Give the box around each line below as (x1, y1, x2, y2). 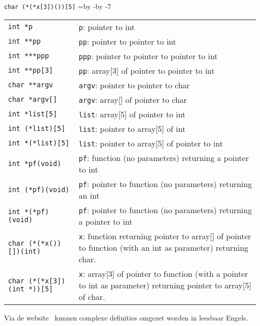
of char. (78, 290, 105, 302)
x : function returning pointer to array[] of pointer (78, 230, 251, 242)
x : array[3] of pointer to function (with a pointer (78, 267, 248, 279)
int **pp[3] (8, 66, 53, 75)
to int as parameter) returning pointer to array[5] (78, 279, 251, 291)
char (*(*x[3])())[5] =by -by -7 (4, 1, 111, 11)
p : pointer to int (78, 21, 135, 33)
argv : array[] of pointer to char (78, 93, 187, 105)
